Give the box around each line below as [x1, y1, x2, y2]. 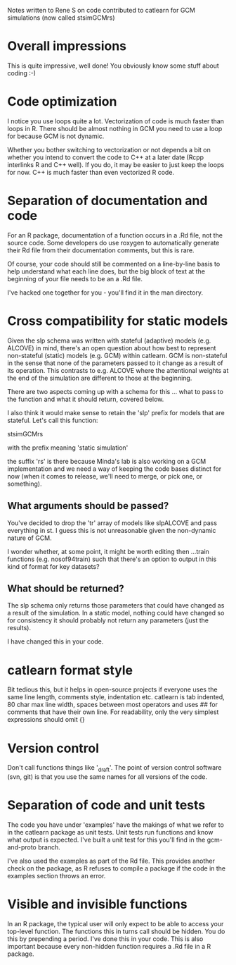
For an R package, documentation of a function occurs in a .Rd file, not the [7, 231, 223, 239]
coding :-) [7, 68, 37, 77]
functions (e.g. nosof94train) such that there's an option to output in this [7, 555, 217, 563]
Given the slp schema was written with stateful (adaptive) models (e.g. [7, 336, 211, 345]
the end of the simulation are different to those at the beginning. [7, 374, 192, 382]
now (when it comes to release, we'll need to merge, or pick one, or [7, 472, 202, 480]
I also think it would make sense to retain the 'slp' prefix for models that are [7, 408, 225, 417]
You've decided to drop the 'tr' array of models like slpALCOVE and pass [7, 518, 218, 527]
